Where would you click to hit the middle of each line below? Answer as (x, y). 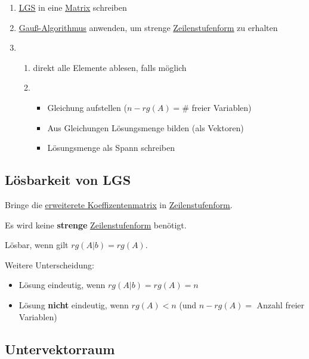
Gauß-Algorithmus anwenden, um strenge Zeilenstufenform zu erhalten (148, 27)
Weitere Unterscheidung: (50, 264)
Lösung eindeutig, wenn (62, 285)
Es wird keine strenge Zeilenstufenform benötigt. (96, 225)
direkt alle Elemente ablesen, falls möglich (110, 67)
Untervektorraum (60, 349)
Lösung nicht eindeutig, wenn (74, 304)
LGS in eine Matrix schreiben (73, 7)
